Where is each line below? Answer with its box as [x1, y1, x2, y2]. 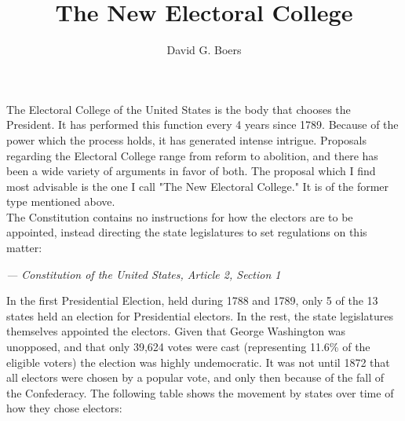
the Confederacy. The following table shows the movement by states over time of [6, 384, 394, 401]
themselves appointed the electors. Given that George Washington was [6, 323, 345, 339]
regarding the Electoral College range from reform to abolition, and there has [6, 147, 378, 163]
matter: [6, 240, 42, 256]
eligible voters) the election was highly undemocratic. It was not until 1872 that [6, 353, 390, 370]
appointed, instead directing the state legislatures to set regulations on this [6, 224, 367, 240]
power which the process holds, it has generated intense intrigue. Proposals [6, 131, 367, 148]
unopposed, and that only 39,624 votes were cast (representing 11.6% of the [6, 339, 370, 355]
